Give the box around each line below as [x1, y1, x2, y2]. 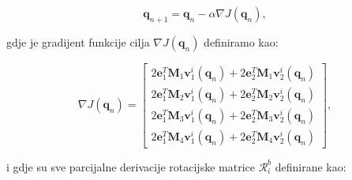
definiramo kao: [204, 33, 279, 50]
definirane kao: [275, 158, 346, 174]
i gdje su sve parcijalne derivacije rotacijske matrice [6, 158, 255, 174]
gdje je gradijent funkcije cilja [6, 33, 150, 50]
